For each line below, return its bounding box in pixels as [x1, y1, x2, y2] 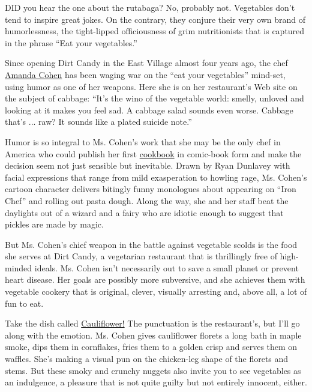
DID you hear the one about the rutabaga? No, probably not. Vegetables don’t [5, 1, 295, 13]
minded [5, 261, 32, 274]
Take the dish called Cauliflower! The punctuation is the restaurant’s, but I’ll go [5, 317, 300, 330]
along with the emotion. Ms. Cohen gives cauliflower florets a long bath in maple [5, 328, 302, 341]
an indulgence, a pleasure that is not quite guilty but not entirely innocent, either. [5, 376, 307, 388]
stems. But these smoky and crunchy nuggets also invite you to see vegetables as [5, 364, 301, 376]
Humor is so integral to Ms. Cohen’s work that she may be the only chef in [5, 135, 281, 148]
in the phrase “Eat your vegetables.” [5, 36, 137, 49]
